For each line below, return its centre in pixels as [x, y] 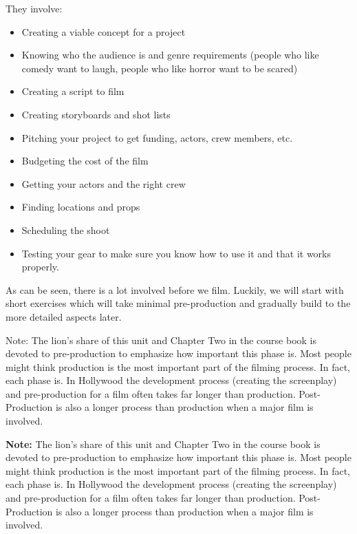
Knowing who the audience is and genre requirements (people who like [170, 55]
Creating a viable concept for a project [104, 31]
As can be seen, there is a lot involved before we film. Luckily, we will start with [175, 289]
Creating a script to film [73, 91]
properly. [40, 267]
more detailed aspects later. [64, 316]
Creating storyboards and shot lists [96, 114]
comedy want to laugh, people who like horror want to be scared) [160, 68]
